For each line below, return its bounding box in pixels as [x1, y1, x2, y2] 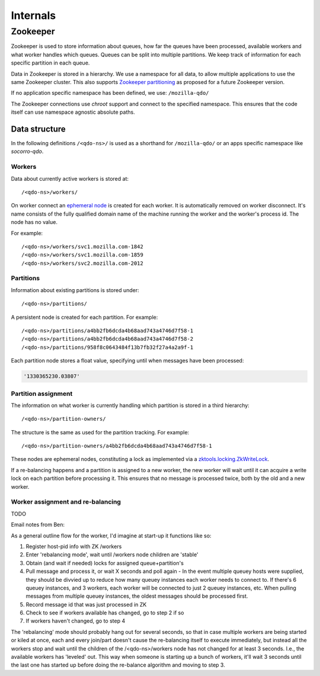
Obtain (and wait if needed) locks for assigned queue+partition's [25, 559, 184, 566]
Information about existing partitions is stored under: [11, 286, 139, 293]
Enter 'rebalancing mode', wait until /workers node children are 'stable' [25, 551, 199, 558]
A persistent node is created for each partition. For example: [11, 313, 158, 321]
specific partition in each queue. [11, 59, 90, 66]
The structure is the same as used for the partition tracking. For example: [11, 428, 190, 435]
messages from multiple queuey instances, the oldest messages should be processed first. [25, 592, 248, 600]
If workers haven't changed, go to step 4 [25, 617, 126, 624]
